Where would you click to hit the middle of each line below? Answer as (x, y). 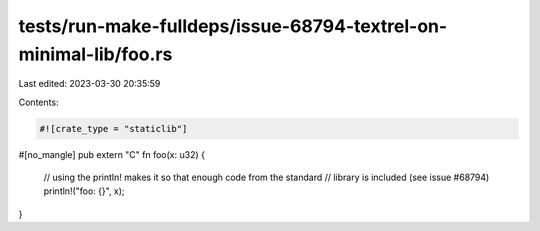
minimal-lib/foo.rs (95, 54)
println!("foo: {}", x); (84, 191)
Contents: (38, 102)
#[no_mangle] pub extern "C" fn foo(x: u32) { (111, 154)
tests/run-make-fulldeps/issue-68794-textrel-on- (233, 26)
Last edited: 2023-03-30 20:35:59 (89, 84)
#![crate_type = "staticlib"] (113, 128)
